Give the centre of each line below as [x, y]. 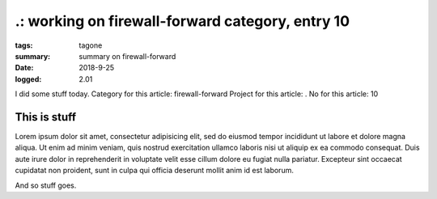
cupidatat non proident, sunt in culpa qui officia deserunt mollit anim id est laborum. [155, 171]
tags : [24, 45]
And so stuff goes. [46, 185]
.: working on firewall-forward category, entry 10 [182, 21]
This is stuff [46, 117]
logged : [28, 79]
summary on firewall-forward [127, 56]
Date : [24, 68]
